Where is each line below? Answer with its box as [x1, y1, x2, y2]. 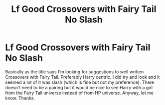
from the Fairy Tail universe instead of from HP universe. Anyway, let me [5, 90, 154, 96]
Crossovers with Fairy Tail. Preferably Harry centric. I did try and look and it [5, 74, 160, 80]
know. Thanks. [5, 95, 35, 101]
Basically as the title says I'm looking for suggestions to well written [5, 68, 144, 75]
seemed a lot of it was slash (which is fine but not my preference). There [5, 79, 155, 85]
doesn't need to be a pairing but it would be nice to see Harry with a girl [5, 84, 153, 90]
